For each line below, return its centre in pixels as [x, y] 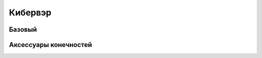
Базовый [23, 29]
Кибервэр [30, 12]
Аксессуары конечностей [50, 45]
